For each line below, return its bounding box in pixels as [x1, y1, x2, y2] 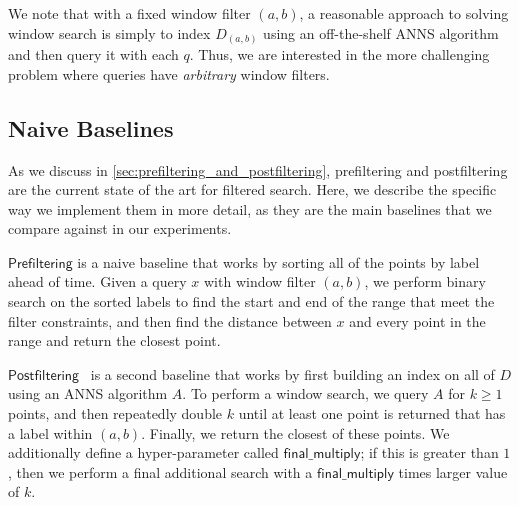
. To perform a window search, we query [182, 383, 429, 404]
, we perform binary [364, 271, 486, 292]
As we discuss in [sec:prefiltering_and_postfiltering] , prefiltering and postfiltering [8, 159, 508, 180]
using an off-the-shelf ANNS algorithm [263, 22, 499, 43]
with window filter [203, 271, 316, 292]
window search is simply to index [8, 22, 211, 43]
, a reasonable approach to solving [299, 3, 509, 23]
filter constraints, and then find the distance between [8, 310, 332, 331]
